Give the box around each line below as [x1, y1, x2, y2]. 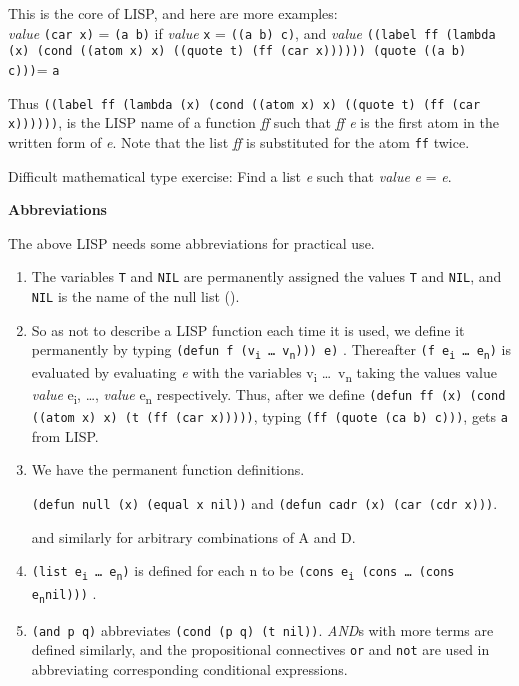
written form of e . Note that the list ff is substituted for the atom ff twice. [8, 131, 470, 152]
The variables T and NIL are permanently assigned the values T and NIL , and [31, 266, 502, 287]
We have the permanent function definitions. [31, 459, 305, 480]
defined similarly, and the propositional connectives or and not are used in [31, 639, 490, 660]
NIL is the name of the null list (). [31, 285, 240, 306]
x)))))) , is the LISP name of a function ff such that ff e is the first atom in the [8, 112, 499, 133]
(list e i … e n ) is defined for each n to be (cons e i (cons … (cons [31, 560, 455, 583]
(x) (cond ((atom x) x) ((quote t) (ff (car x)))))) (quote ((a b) [8, 44, 467, 59]
